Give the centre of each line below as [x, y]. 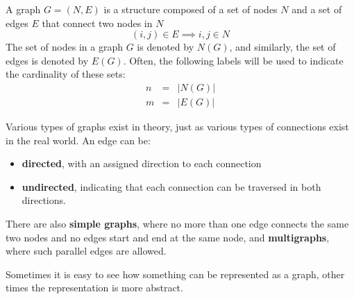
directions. [44, 200]
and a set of [317, 9]
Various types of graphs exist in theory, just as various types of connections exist [177, 127]
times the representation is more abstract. [94, 288]
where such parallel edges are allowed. [86, 251]
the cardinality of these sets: [66, 74]
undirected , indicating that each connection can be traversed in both [171, 186]
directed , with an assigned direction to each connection [142, 163]
